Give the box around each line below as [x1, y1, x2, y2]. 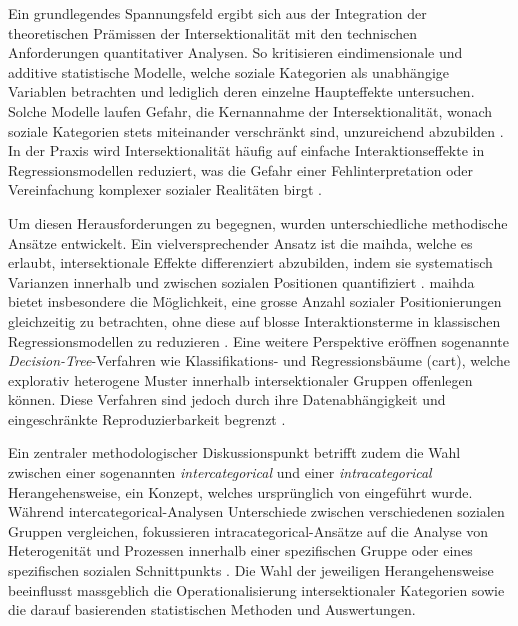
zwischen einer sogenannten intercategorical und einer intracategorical [8, 462, 432, 483]
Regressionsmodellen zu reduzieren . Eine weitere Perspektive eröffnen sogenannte [8, 330, 509, 351]
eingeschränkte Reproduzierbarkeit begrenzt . [8, 408, 286, 429]
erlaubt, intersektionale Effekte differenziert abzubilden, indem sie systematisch [8, 252, 493, 273]
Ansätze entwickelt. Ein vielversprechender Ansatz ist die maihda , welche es [8, 232, 473, 253]
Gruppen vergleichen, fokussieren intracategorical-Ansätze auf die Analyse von [8, 520, 489, 541]
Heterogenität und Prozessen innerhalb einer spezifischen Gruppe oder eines [8, 540, 473, 561]
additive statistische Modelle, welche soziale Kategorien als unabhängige [8, 61, 450, 82]
